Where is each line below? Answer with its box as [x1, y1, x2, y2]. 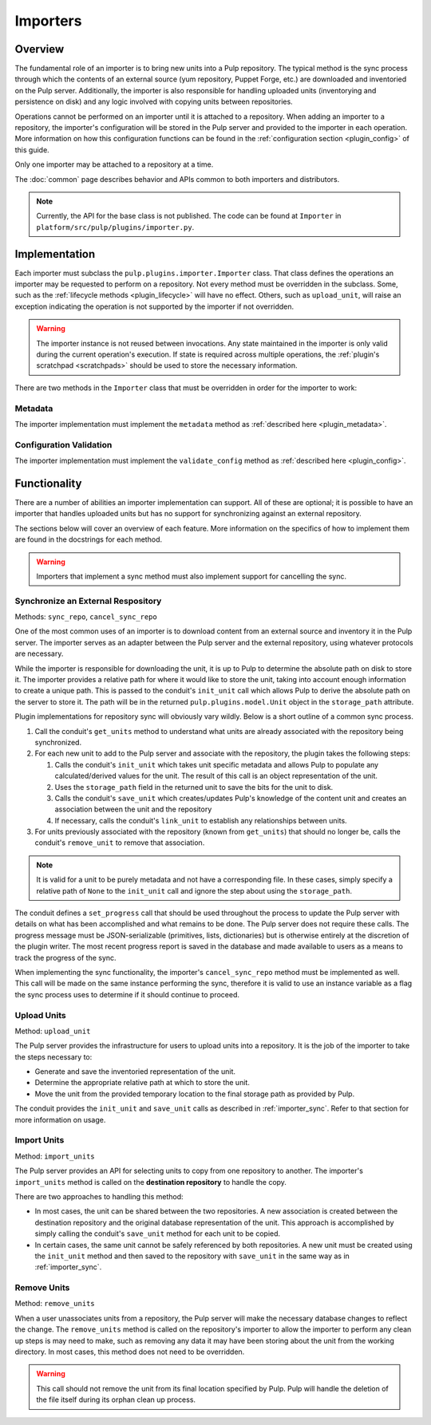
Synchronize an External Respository [14, 595, 162, 606]
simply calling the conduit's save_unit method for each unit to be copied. [34, 1229, 281, 1238]
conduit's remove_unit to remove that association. [34, 838, 205, 847]
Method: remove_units [14, 1299, 95, 1309]
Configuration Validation [14, 439, 113, 450]
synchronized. [34, 737, 82, 747]
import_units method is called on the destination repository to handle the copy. [14, 1177, 287, 1186]
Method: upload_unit [14, 1026, 91, 1036]
